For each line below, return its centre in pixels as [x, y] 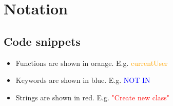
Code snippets [42, 41]
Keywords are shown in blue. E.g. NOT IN [83, 80]
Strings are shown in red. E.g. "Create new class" [93, 97]
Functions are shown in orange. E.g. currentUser [92, 63]
